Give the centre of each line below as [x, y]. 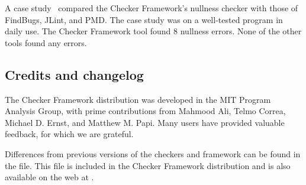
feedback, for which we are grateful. [69, 134]
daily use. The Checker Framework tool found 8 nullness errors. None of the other [153, 31]
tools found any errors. [46, 42]
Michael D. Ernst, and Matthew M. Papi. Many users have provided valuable [145, 122]
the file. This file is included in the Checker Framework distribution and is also [148, 165]
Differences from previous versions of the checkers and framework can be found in [153, 153]
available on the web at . [49, 177]
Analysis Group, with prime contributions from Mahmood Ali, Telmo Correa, [145, 111]
